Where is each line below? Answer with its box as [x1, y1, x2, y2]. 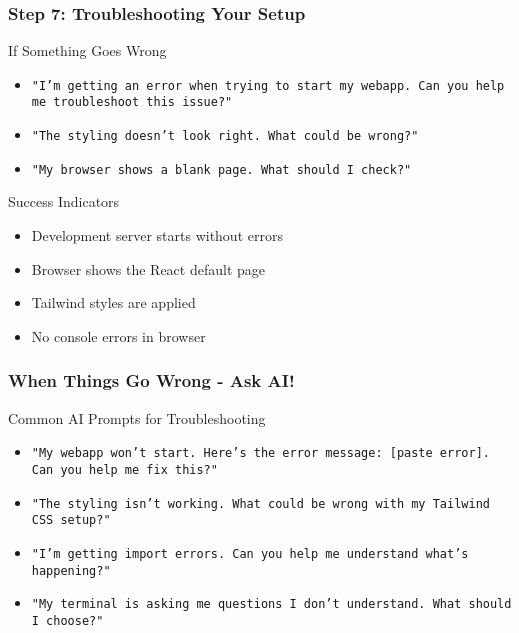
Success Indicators [8, 191, 120, 212]
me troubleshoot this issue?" [31, 95, 233, 110]
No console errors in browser [31, 325, 206, 346]
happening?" [31, 563, 111, 578]
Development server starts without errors [31, 225, 283, 246]
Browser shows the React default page [31, 258, 266, 279]
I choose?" [31, 613, 104, 628]
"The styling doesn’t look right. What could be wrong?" [31, 129, 419, 144]
